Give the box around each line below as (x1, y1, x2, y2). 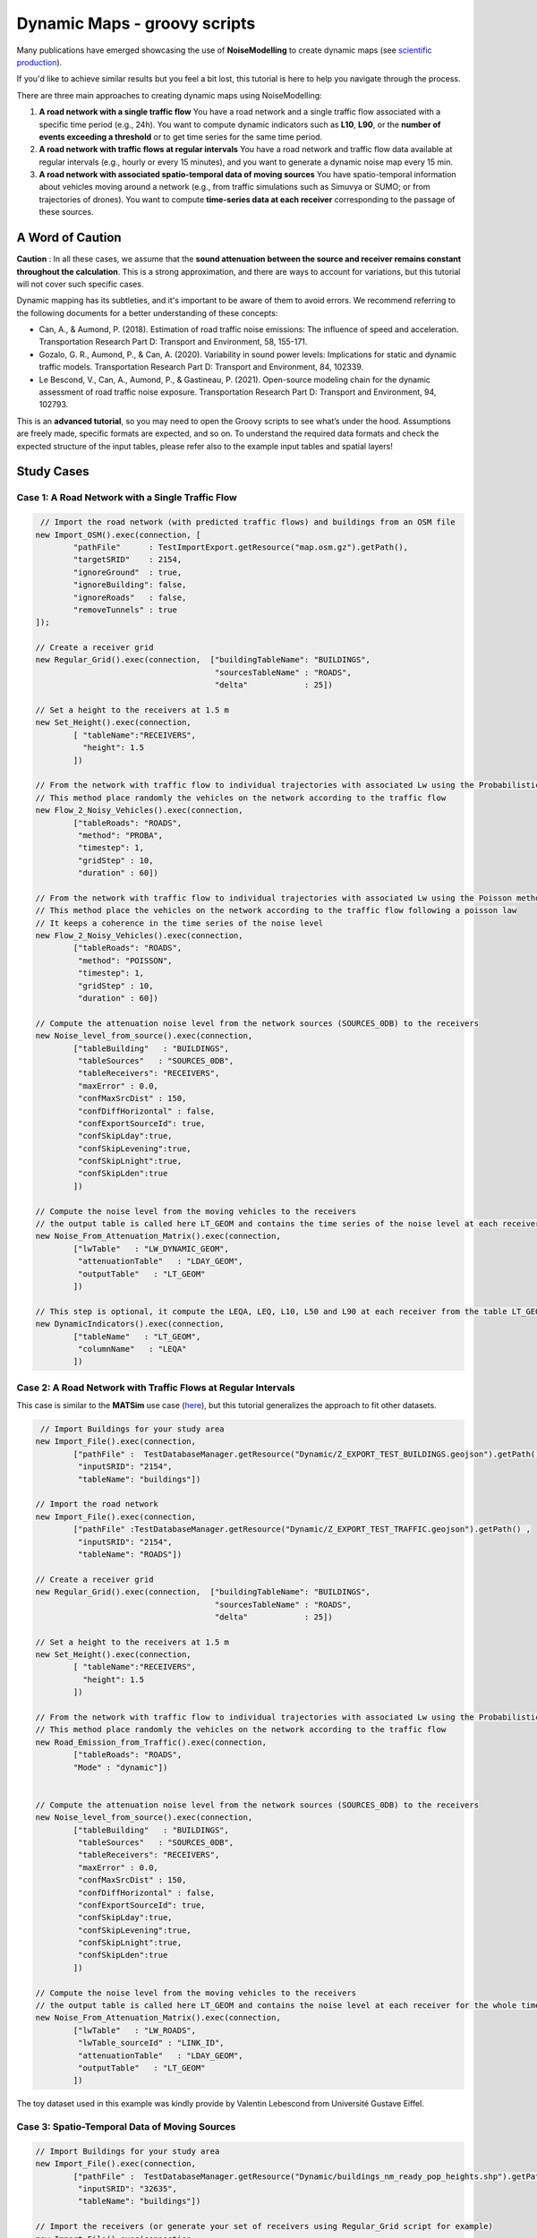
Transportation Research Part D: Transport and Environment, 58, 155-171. (38, 337, 308, 347)
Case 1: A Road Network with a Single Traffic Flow (16, 491, 237, 504)
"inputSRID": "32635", (77, 2184, 178, 2194)
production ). (16, 56, 63, 67)
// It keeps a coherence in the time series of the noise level (35, 918, 324, 928)
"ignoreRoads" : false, (72, 592, 187, 602)
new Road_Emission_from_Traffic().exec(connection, (35, 1737, 268, 1747)
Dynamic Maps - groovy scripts (16, 13, 256, 33)
